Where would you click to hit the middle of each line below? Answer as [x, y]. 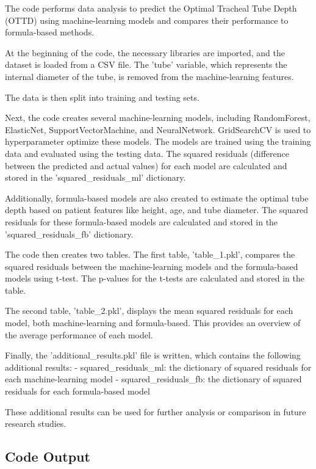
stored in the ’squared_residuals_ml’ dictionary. [95, 177]
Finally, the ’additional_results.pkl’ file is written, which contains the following [153, 355]
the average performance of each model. [79, 334]
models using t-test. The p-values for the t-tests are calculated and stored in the [155, 278]
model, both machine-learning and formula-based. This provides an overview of [153, 323]
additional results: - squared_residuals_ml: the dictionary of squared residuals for [158, 367]
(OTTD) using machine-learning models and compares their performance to [147, 20]
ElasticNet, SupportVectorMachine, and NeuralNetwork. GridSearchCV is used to [158, 129]
